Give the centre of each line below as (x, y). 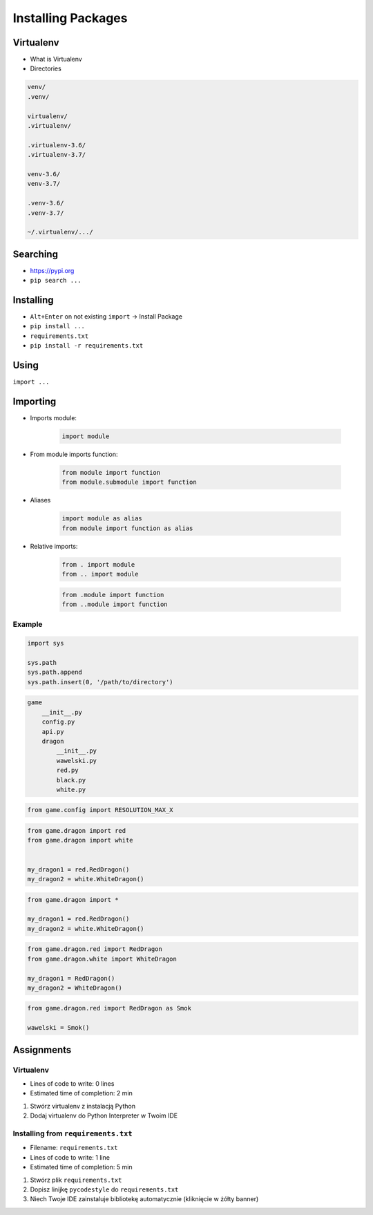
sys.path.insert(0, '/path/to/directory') (100, 682)
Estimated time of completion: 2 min (81, 1093)
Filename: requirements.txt (74, 1148)
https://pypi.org (52, 270)
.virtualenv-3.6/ (57, 145)
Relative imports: (54, 546)
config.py (58, 722)
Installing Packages (70, 18)
